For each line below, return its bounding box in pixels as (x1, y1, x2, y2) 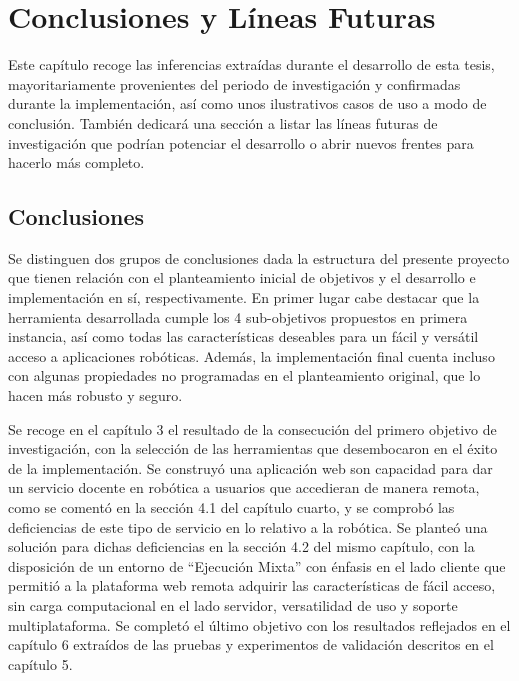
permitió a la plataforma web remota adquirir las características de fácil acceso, (8, 575, 496, 596)
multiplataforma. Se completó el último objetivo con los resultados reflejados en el (8, 614, 511, 635)
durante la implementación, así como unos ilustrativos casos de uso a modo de (8, 93, 487, 114)
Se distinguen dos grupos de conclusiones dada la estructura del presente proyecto (8, 247, 510, 268)
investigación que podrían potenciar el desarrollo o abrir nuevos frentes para (8, 132, 474, 153)
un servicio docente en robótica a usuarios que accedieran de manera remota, (8, 477, 480, 498)
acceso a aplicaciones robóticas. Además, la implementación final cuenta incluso (8, 345, 495, 366)
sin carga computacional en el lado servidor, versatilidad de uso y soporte (8, 594, 458, 615)
